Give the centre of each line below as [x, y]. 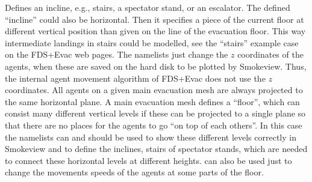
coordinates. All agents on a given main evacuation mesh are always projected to [154, 90]
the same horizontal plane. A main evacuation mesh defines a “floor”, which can [152, 101]
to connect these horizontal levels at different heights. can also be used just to [148, 160]
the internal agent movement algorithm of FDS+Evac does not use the [135, 78]
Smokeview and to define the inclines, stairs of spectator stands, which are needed [156, 149]
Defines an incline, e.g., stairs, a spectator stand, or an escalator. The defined [148, 7]
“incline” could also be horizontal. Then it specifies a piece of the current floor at [154, 19]
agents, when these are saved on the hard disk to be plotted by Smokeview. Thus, [156, 66]
